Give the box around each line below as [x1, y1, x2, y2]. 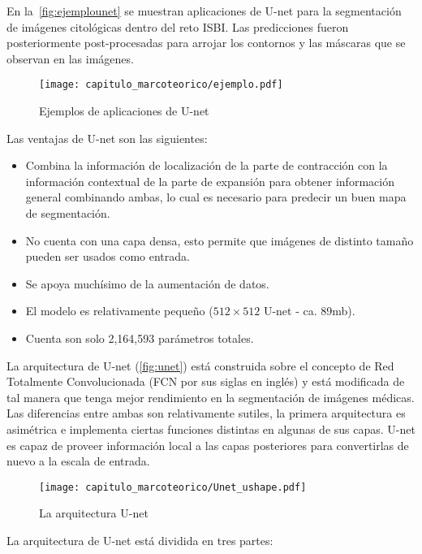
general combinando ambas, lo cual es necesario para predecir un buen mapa [25, 188, 407, 206]
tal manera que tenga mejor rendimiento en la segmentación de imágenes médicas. [6, 388, 415, 405]
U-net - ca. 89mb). [263, 302, 355, 319]
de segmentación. [25, 205, 110, 221]
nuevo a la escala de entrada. [6, 452, 150, 470]
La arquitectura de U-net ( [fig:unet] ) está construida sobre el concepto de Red [6, 357, 394, 374]
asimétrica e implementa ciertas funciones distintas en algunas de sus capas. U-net [6, 420, 416, 437]
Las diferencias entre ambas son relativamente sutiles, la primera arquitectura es [6, 405, 406, 422]
